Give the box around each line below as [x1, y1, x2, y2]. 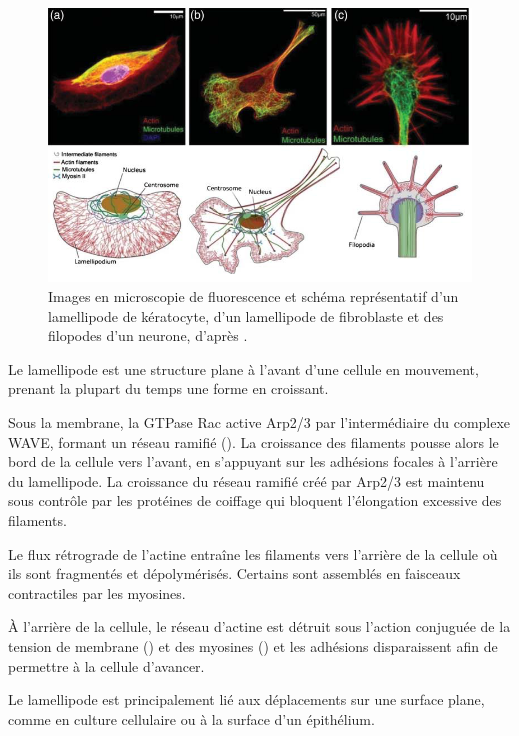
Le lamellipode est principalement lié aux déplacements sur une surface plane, [8, 689, 485, 710]
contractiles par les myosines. [8, 582, 186, 603]
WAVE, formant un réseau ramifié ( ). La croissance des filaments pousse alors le [8, 431, 499, 452]
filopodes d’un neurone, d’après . [48, 325, 248, 346]
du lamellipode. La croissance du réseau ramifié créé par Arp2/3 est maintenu [8, 470, 485, 491]
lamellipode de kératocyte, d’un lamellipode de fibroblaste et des [48, 305, 444, 326]
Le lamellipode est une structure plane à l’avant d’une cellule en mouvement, [8, 358, 479, 379]
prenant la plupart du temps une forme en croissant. [8, 378, 329, 399]
